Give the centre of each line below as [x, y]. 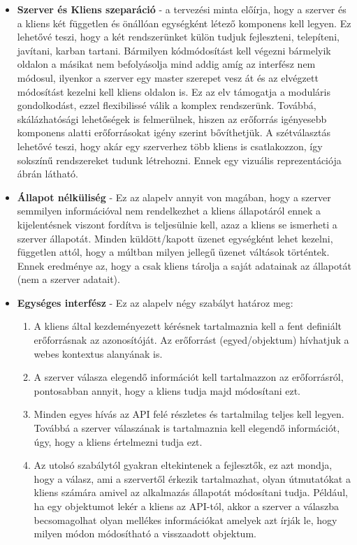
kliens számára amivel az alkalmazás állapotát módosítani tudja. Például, [191, 492]
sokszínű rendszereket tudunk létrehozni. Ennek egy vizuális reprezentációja [179, 160]
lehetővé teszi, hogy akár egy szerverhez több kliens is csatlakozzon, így [170, 146]
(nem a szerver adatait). [68, 279]
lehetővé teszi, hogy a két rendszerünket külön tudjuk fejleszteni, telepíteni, [178, 37]
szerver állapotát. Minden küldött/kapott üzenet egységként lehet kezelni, [175, 238]
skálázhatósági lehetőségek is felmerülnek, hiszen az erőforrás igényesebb [172, 118]
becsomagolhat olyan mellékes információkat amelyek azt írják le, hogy [185, 519]
